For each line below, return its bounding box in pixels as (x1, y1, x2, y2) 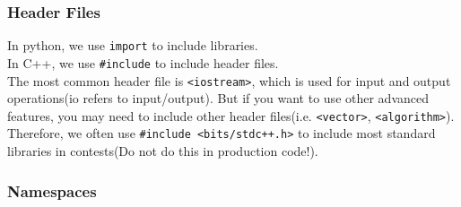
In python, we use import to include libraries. (7, 36, 258, 55)
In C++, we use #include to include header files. (7, 53, 279, 72)
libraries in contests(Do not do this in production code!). (7, 142, 318, 160)
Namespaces (7, 179, 97, 202)
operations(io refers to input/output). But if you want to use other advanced (7, 89, 430, 108)
